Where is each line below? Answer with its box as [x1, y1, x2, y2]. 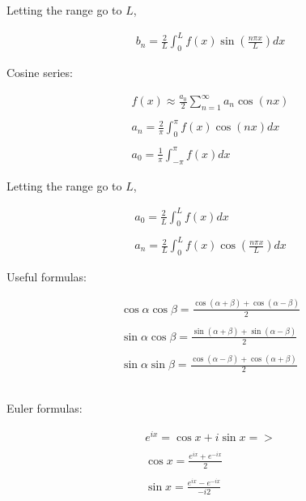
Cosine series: [6, 63, 73, 80]
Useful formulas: [6, 268, 87, 285]
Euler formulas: [6, 400, 83, 417]
